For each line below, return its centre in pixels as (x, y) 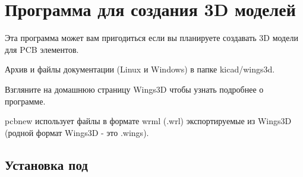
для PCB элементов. (42, 49)
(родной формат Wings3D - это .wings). (77, 132)
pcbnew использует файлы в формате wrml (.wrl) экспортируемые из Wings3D (148, 121)
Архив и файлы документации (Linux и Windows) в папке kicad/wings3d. (140, 69)
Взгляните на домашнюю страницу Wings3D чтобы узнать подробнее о (134, 89)
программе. (25, 101)
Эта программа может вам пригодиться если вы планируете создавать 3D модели (151, 38)
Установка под (46, 164)
